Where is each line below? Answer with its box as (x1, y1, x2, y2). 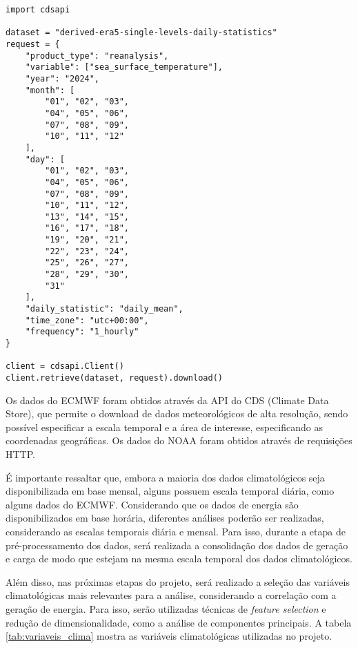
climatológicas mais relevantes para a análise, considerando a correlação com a (6, 588, 337, 602)
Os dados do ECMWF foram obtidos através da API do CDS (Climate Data (6, 392, 329, 407)
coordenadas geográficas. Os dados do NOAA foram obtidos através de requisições (6, 433, 352, 448)
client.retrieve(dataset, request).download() (6, 373, 223, 383)
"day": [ (25, 154, 65, 164)
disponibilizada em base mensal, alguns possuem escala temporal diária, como (6, 484, 335, 498)
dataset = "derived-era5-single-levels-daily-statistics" (6, 28, 277, 38)
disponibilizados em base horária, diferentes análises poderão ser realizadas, (6, 511, 324, 525)
